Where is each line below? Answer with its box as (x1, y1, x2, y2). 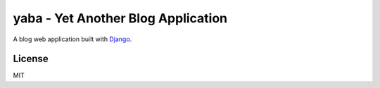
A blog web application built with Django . (13, 35, 132, 43)
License (13, 53, 49, 65)
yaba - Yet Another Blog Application (13, 10, 228, 26)
